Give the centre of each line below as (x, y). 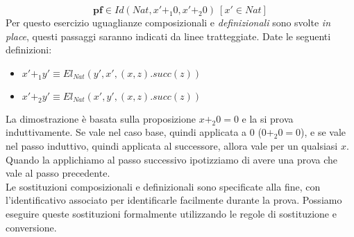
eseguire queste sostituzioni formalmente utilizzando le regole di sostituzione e (171, 213)
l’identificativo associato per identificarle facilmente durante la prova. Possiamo (174, 200)
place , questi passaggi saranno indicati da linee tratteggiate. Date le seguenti (168, 36)
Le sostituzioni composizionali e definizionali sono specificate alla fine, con (163, 186)
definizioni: (29, 50)
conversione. (31, 227)
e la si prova (268, 118)
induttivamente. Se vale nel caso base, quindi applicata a (126, 132)
